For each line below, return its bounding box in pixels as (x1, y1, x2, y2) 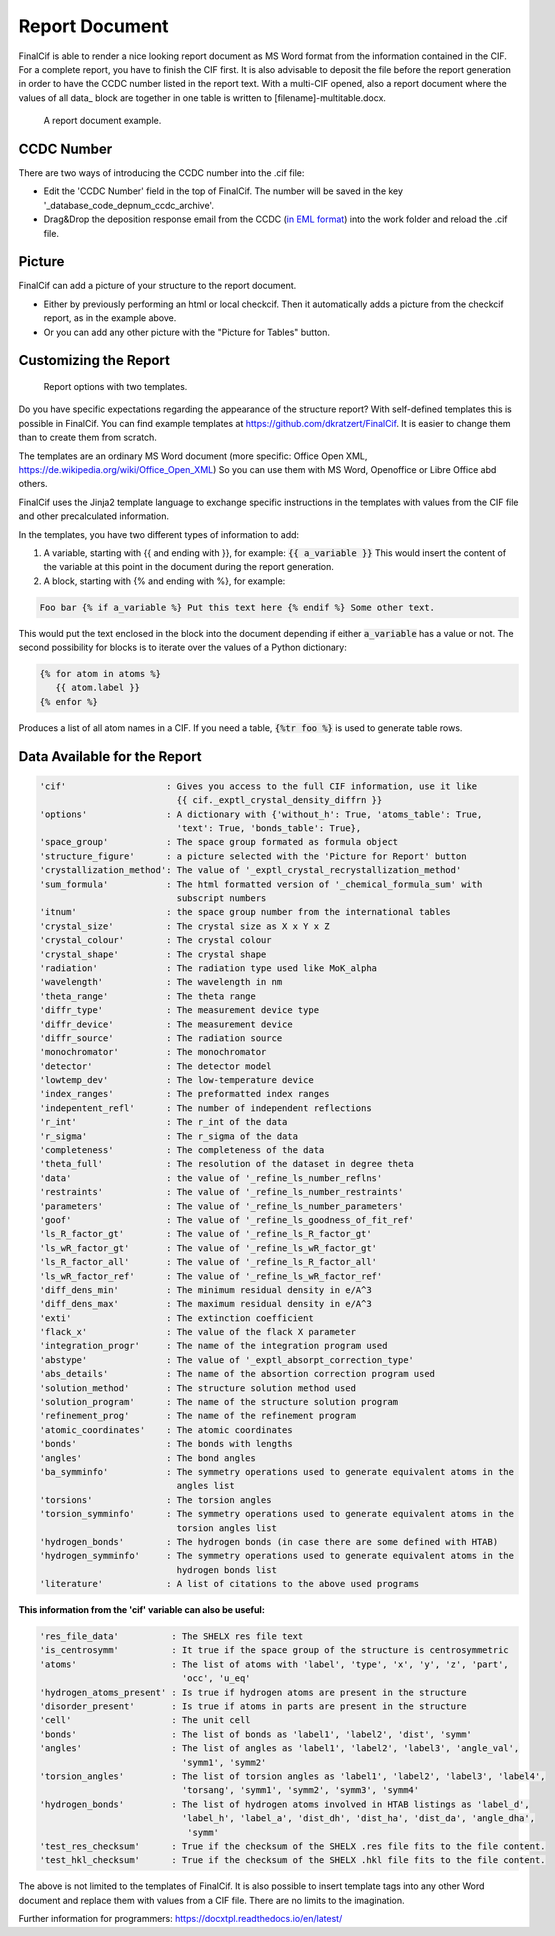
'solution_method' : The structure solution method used (39, 1382, 357, 1394)
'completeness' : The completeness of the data (39, 1145, 325, 1156)
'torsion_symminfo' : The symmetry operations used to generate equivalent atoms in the (39, 1508, 515, 1520)
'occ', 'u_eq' (181, 1673, 251, 1684)
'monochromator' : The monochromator (39, 1046, 267, 1058)
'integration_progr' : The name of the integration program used (39, 1340, 388, 1352)
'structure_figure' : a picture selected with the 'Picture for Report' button (39, 850, 467, 862)
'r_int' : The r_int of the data (39, 1116, 288, 1128)
